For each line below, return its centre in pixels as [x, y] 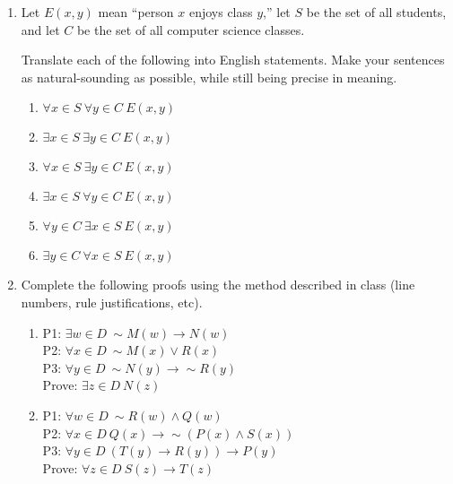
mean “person [136, 12]
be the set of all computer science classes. [191, 29]
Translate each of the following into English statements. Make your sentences [233, 60]
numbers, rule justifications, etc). [112, 302]
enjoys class [221, 12]
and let [40, 29]
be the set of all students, [376, 12]
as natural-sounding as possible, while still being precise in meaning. [209, 77]
